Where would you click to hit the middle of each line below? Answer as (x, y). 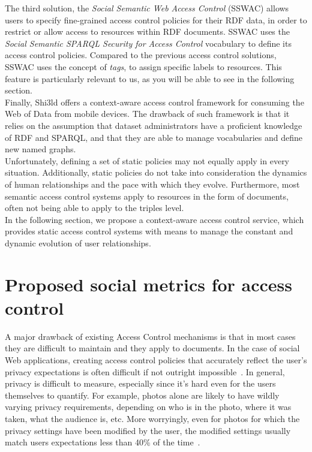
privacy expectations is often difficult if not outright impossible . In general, (145, 371)
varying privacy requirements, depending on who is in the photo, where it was (148, 407)
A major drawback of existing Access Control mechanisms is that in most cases (150, 336)
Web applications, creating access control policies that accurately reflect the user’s (156, 359)
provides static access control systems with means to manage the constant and (149, 231)
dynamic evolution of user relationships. (78, 242)
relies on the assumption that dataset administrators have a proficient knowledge (154, 125)
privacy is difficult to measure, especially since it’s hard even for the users (140, 383)
